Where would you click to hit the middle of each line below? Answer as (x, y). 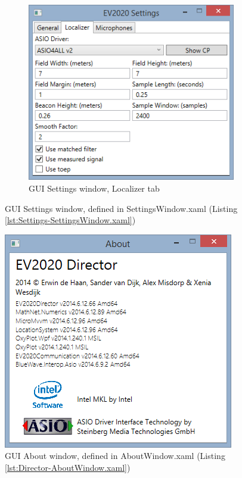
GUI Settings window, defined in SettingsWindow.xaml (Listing (121, 208)
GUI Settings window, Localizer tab (94, 188)
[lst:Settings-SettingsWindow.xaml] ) (70, 220)
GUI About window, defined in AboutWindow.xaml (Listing (115, 456)
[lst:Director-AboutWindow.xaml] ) (68, 467)
